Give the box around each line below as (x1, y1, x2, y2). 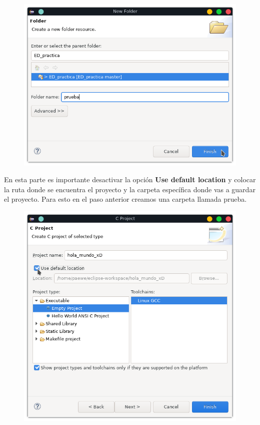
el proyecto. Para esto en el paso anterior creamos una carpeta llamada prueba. (4, 194, 247, 204)
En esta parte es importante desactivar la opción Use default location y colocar (4, 174, 256, 185)
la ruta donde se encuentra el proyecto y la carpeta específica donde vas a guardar (4, 184, 255, 194)
